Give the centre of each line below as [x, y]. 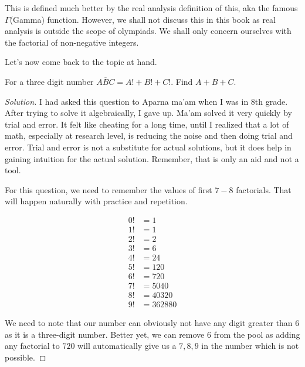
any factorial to [32, 346]
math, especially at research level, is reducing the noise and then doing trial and [149, 136]
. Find [182, 81]
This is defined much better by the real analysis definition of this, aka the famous [151, 8]
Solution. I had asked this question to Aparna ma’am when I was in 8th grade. [146, 101]
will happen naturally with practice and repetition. [96, 201]
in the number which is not [250, 346]
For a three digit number [49, 81]
